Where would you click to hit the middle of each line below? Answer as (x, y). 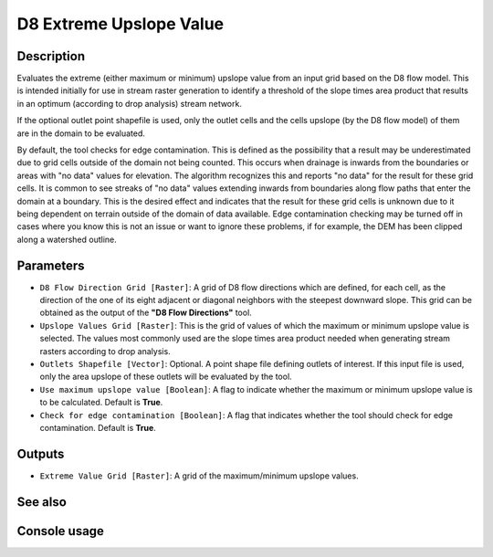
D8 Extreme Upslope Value (120, 24)
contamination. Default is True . (98, 427)
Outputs (41, 453)
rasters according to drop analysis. (105, 351)
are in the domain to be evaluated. (81, 133)
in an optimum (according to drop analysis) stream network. (129, 103)
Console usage (61, 531)
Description (51, 56)
